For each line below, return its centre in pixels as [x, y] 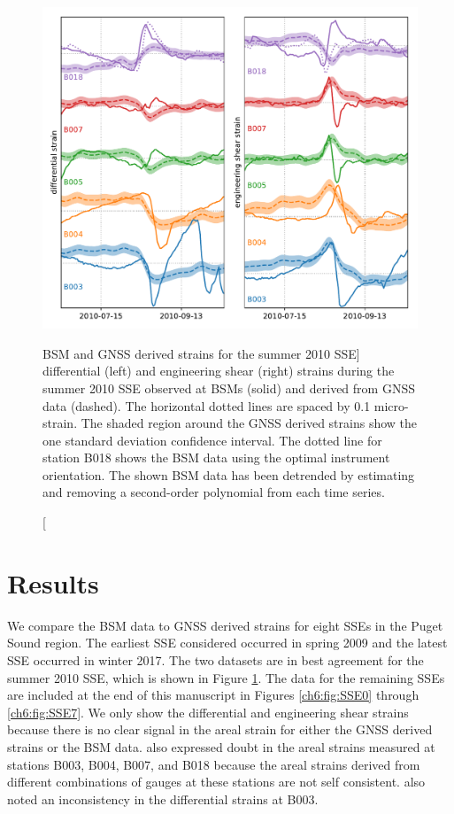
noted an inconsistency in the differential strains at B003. [163, 798]
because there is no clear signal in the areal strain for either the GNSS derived [220, 729]
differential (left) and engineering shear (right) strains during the [219, 371]
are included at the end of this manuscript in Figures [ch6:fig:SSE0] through [213, 695]
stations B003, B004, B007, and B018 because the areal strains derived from [214, 764]
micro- [391, 405]
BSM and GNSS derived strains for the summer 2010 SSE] [201, 353]
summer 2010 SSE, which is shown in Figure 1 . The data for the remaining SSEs [226, 677]
